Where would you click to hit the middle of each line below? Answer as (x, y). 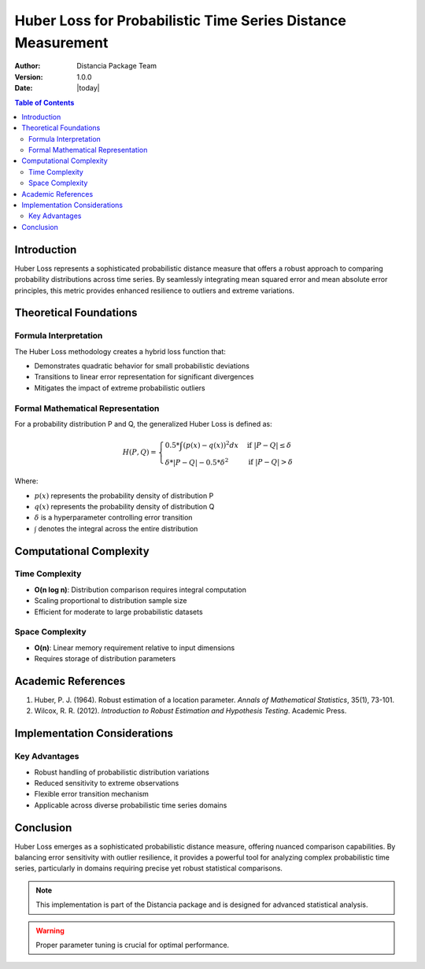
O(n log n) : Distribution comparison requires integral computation (140, 590)
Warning (50, 930)
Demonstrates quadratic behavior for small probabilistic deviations (142, 366)
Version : (29, 77)
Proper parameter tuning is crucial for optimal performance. (133, 945)
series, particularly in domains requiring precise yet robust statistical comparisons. (149, 868)
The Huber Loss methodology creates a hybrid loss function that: (120, 351)
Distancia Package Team (117, 66)
